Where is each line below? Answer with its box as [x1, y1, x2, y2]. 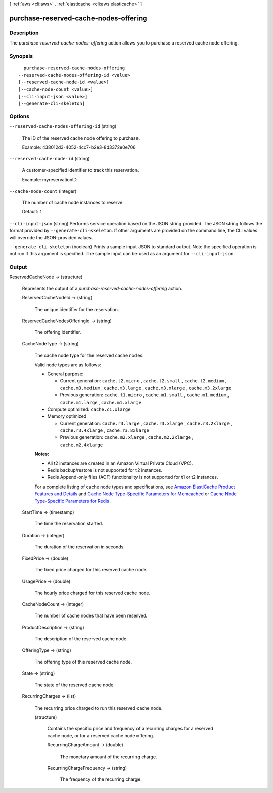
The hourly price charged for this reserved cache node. [34, 590, 151, 596]
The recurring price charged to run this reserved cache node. [34, 704, 163, 711]
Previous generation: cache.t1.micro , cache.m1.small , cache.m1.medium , [60, 392, 230, 398]
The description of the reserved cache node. [34, 636, 128, 642]
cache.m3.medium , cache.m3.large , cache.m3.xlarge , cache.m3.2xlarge [60, 385, 232, 391]
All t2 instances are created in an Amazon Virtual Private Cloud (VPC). [47, 460, 193, 466]
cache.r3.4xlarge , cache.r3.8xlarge [60, 427, 149, 433]
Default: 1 [22, 209, 42, 215]
